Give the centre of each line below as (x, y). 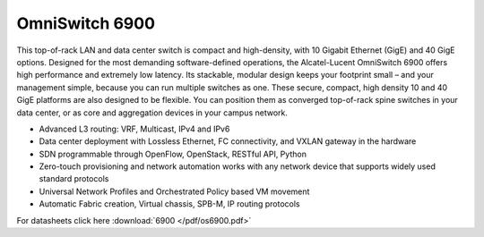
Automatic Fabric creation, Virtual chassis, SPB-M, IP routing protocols (169, 204)
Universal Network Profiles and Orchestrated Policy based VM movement (174, 191)
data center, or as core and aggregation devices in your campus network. (152, 113)
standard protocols (74, 179)
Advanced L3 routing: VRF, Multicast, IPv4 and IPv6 (134, 129)
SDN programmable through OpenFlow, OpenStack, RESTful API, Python (173, 154)
